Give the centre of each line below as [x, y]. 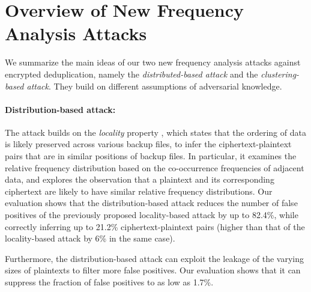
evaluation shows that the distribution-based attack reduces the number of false [151, 203]
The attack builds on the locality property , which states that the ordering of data [155, 132]
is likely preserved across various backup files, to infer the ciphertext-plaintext [148, 144]
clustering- [280, 74]
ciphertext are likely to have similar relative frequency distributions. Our [139, 191]
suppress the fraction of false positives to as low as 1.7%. [109, 282]
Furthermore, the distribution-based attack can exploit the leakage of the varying [154, 258]
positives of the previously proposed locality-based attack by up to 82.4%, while [152, 215]
